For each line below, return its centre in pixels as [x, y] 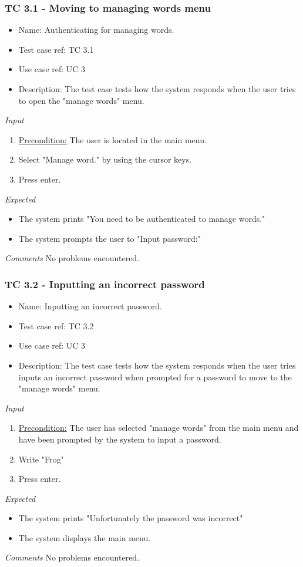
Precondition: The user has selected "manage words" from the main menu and [159, 428]
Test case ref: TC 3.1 [56, 49]
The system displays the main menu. [85, 537]
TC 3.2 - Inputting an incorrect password [105, 284]
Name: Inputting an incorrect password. [90, 306]
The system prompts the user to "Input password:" [110, 238]
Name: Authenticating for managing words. [96, 30]
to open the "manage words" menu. [81, 100]
